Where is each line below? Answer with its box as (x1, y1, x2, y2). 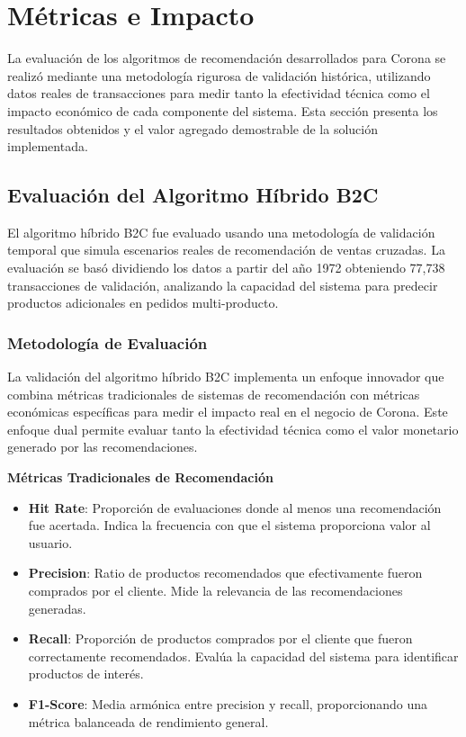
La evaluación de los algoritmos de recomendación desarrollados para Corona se (7, 49, 446, 67)
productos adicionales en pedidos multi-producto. (7, 293, 279, 312)
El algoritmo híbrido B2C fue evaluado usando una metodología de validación (7, 222, 435, 241)
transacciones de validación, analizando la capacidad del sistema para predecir (7, 275, 438, 294)
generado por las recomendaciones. (7, 437, 198, 456)
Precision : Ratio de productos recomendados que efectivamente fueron (28, 563, 423, 582)
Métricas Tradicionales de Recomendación (7, 468, 273, 487)
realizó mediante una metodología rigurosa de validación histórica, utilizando (7, 66, 431, 85)
